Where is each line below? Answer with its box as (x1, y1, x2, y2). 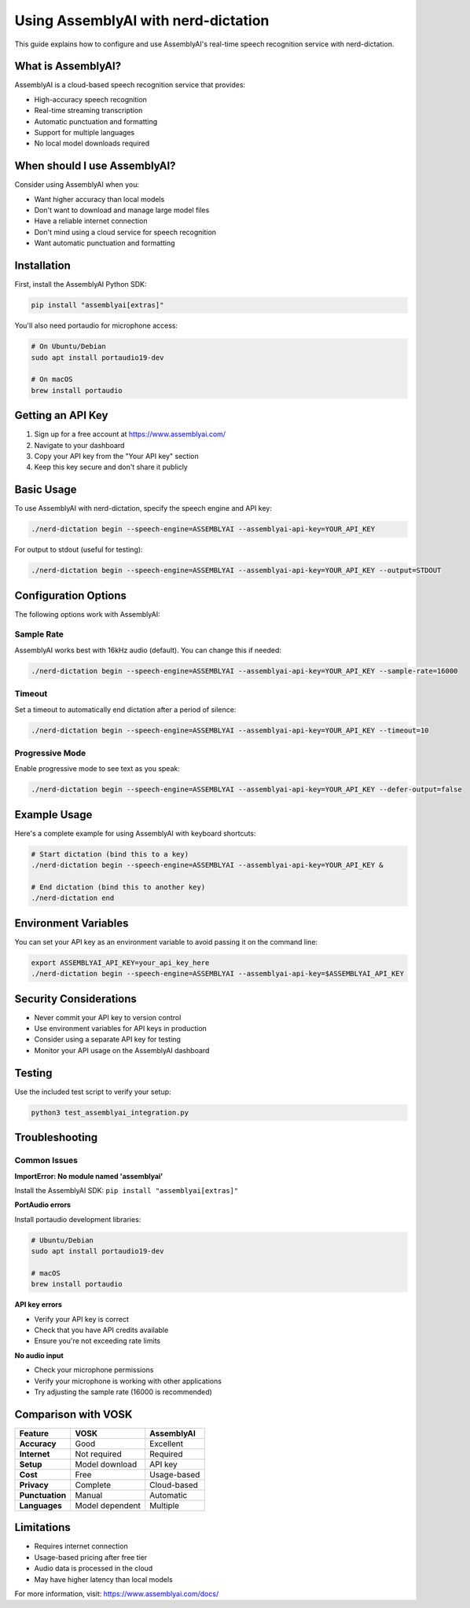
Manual (75, 1489, 103, 1500)
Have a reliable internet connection (34, 216, 148, 226)
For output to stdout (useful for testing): (14, 545, 143, 554)
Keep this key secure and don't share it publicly (34, 462, 188, 472)
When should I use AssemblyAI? (14, 160, 176, 173)
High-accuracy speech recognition (34, 94, 147, 104)
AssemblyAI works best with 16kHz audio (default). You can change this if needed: (14, 645, 282, 655)
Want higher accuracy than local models (34, 194, 165, 204)
